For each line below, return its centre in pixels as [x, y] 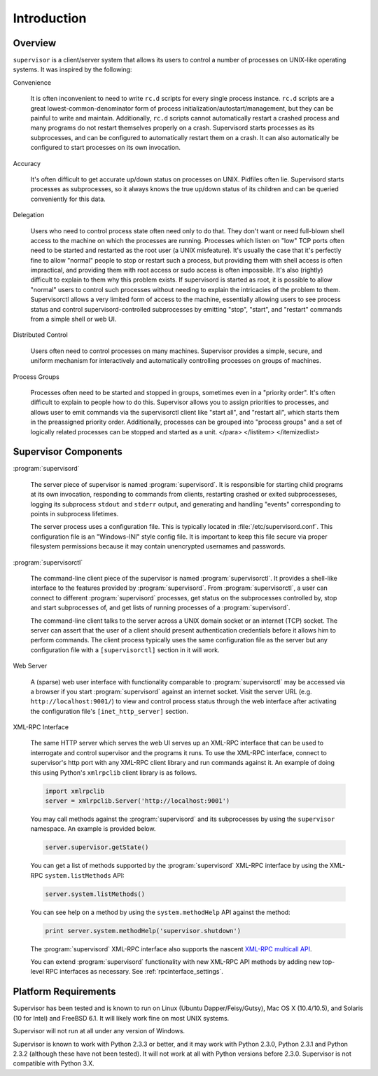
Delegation [29, 215]
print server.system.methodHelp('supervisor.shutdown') [143, 931]
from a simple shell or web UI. [73, 319]
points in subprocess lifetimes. [75, 514]
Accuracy [27, 163]
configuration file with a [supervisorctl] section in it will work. [125, 650]
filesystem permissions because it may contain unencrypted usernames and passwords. [158, 546]
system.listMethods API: [85, 875]
